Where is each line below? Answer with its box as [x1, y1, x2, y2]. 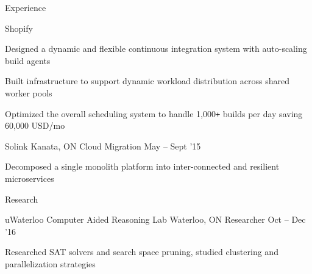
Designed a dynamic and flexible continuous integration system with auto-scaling [5, 42, 307, 55]
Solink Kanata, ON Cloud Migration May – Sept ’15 [5, 139, 201, 152]
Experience [5, 1, 46, 13]
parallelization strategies [5, 257, 96, 270]
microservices [5, 172, 54, 184]
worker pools [5, 86, 52, 99]
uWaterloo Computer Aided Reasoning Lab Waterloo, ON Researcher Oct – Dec [5, 213, 306, 226]
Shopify [5, 21, 33, 34]
